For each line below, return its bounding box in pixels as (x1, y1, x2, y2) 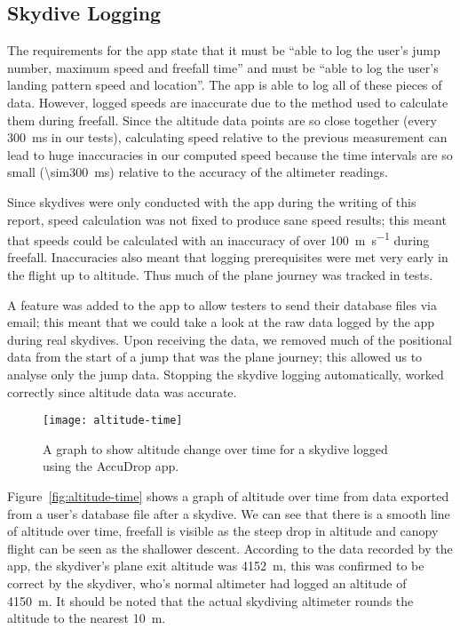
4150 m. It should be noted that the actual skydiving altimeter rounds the (7, 591, 414, 610)
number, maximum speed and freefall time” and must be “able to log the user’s (7, 58, 439, 76)
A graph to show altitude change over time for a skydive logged (43, 439, 388, 458)
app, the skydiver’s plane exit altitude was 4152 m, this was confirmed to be (7, 556, 424, 575)
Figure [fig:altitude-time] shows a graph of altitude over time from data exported (7, 486, 449, 505)
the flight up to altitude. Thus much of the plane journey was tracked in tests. (7, 265, 433, 283)
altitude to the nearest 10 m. (7, 609, 166, 627)
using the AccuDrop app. (43, 457, 179, 475)
